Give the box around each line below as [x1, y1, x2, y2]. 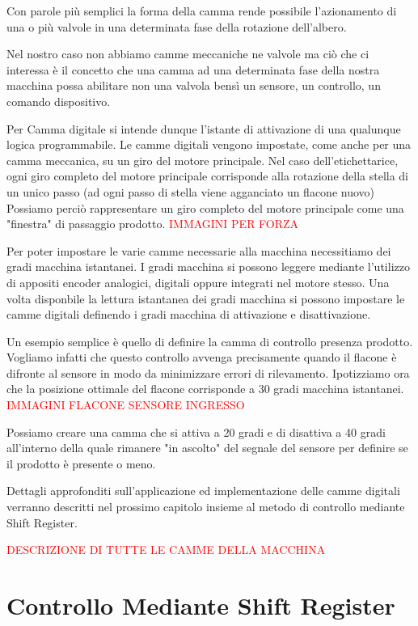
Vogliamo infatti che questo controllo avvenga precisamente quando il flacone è [6, 349, 397, 366]
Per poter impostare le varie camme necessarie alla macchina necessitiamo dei [6, 242, 391, 259]
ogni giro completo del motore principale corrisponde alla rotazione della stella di [6, 167, 409, 184]
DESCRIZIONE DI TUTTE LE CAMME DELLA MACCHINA [6, 541, 326, 558]
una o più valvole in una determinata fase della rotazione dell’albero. [6, 18, 347, 35]
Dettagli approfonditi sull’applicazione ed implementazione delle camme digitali [6, 482, 400, 499]
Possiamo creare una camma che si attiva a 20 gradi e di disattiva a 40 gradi [6, 423, 386, 440]
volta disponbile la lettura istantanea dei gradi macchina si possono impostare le [6, 290, 405, 307]
